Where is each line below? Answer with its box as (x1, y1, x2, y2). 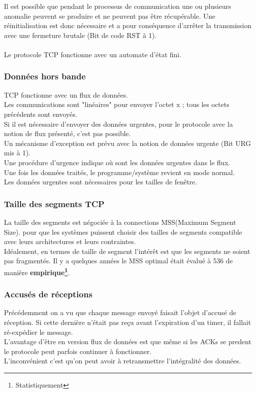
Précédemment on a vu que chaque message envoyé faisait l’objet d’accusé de (4, 307, 236, 318)
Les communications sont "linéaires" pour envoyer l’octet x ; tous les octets (4, 99, 229, 109)
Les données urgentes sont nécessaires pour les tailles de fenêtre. (4, 177, 197, 187)
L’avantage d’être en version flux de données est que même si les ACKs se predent (4, 336, 252, 347)
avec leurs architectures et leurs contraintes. (4, 236, 136, 247)
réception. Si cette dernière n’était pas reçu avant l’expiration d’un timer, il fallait (4, 317, 251, 327)
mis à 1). (4, 147, 31, 158)
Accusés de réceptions (4, 288, 93, 300)
